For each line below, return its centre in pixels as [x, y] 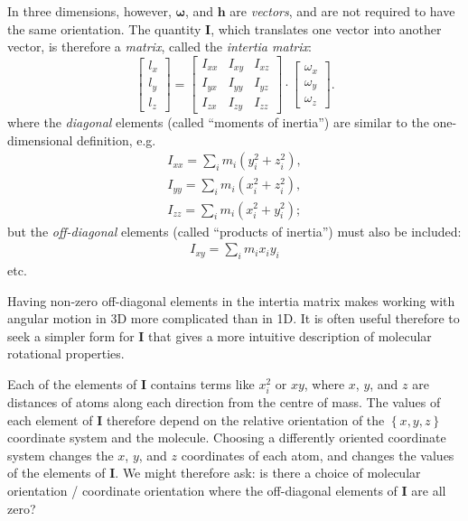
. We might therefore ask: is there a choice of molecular [268, 473]
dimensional [40, 140]
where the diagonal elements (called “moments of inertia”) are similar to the [218, 122]
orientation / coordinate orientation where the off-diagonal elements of [202, 491]
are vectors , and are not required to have [342, 11]
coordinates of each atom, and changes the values [318, 455]
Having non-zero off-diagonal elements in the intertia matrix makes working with [231, 300]
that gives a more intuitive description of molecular [290, 335]
